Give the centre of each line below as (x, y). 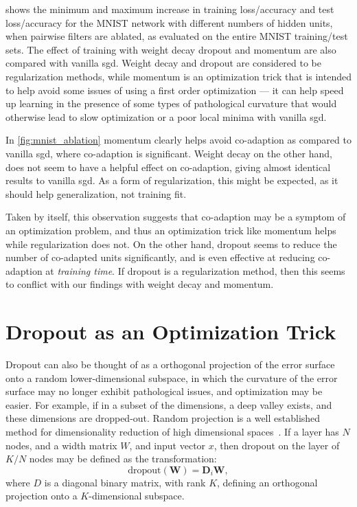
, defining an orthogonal (267, 482)
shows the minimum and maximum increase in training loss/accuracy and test (170, 9)
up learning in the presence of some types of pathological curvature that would (171, 103)
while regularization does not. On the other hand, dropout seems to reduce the (171, 244)
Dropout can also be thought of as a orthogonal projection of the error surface (170, 364)
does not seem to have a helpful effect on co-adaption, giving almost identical (168, 167)
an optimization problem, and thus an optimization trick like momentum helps (171, 230)
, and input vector (168, 445)
